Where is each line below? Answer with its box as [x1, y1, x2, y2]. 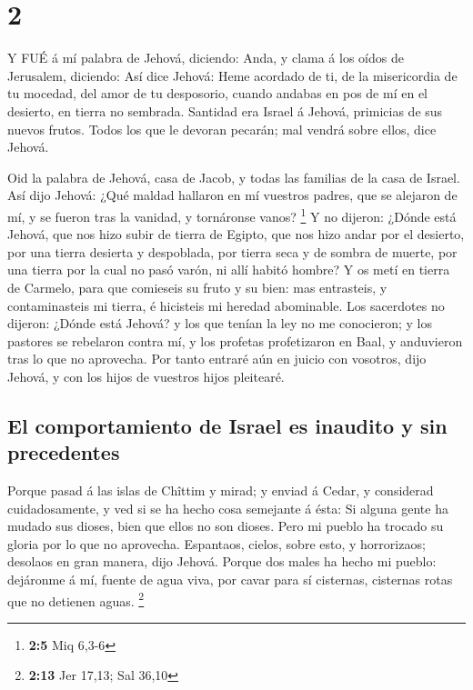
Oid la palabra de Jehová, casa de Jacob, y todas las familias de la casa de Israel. [7, 167, 460, 186]
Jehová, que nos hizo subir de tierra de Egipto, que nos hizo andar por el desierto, [7, 225, 465, 244]
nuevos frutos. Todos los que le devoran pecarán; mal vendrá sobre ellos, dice [7, 119, 437, 138]
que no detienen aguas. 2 [7, 588, 145, 610]
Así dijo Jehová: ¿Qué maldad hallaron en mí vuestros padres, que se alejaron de [7, 185, 458, 205]
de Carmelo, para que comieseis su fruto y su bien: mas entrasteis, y [7, 277, 387, 296]
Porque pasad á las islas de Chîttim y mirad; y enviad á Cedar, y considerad [7, 481, 434, 500]
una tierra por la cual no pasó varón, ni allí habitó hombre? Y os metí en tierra [7, 260, 450, 279]
